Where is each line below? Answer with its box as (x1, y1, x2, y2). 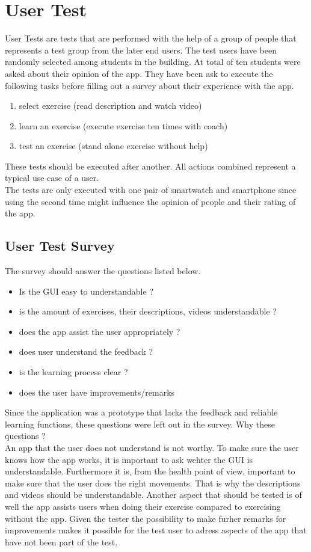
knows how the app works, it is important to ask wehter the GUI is (5, 453, 253, 465)
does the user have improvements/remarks (19, 385, 175, 398)
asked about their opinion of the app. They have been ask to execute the (5, 67, 273, 79)
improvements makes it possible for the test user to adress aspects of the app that (5, 524, 307, 536)
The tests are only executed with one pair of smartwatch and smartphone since (5, 183, 297, 196)
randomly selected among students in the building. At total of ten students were (5, 55, 301, 68)
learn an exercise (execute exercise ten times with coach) (19, 119, 228, 132)
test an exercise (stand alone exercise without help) (19, 140, 208, 152)
